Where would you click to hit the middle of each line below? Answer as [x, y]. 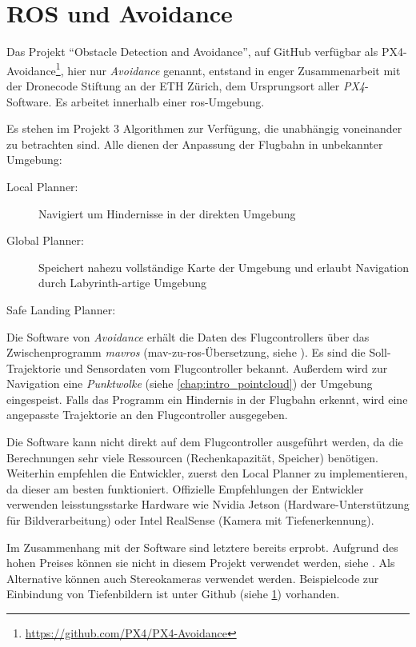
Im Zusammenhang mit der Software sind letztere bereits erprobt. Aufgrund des [202, 547]
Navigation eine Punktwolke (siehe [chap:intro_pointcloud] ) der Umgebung [190, 383]
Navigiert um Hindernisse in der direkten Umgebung [167, 213]
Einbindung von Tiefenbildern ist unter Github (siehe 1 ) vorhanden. [173, 594]
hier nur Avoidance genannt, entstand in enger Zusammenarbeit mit [234, 70]
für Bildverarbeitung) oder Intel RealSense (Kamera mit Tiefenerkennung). [190, 520]
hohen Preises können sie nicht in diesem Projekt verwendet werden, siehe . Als [201, 563]
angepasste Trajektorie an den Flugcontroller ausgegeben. [147, 415]
